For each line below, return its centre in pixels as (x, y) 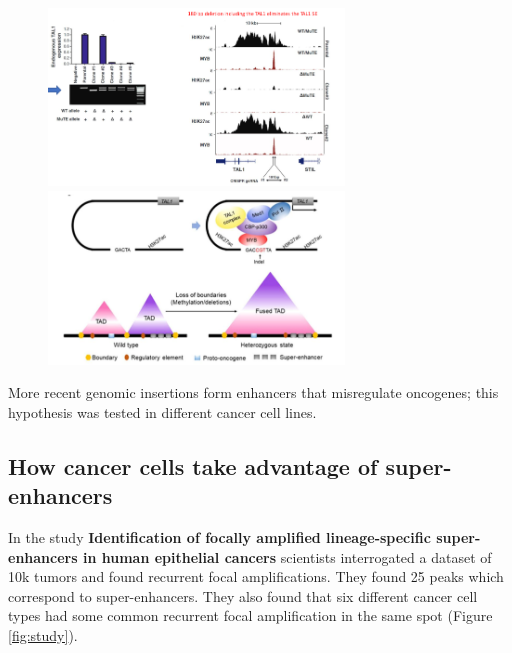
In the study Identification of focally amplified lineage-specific (219, 537)
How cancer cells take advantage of (193, 465)
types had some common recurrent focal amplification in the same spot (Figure (250, 615)
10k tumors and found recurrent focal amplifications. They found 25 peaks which (256, 576)
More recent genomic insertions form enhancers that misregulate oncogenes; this (253, 392)
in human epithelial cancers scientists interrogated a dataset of (287, 556)
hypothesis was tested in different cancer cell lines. (162, 411)
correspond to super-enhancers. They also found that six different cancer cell (243, 595)
